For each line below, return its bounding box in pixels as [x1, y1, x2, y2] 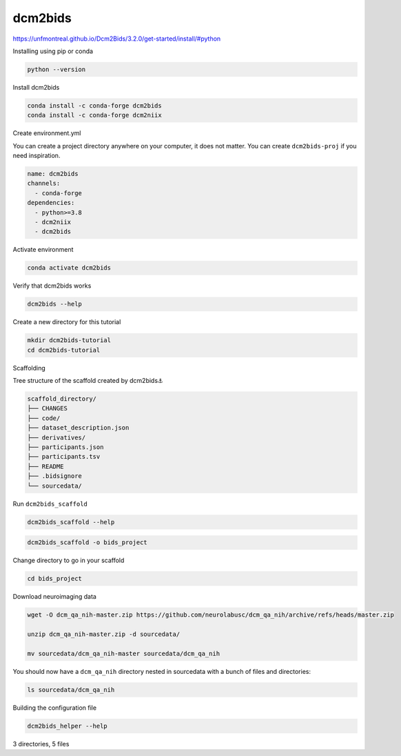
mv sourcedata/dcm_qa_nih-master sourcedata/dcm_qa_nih [27, 649, 220, 657]
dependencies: [27, 199, 75, 207]
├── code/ [27, 414, 61, 422]
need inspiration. [12, 152, 61, 160]
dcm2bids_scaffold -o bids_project [27, 539, 147, 546]
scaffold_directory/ [27, 395, 96, 403]
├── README [27, 462, 64, 470]
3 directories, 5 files [12, 739, 70, 748]
